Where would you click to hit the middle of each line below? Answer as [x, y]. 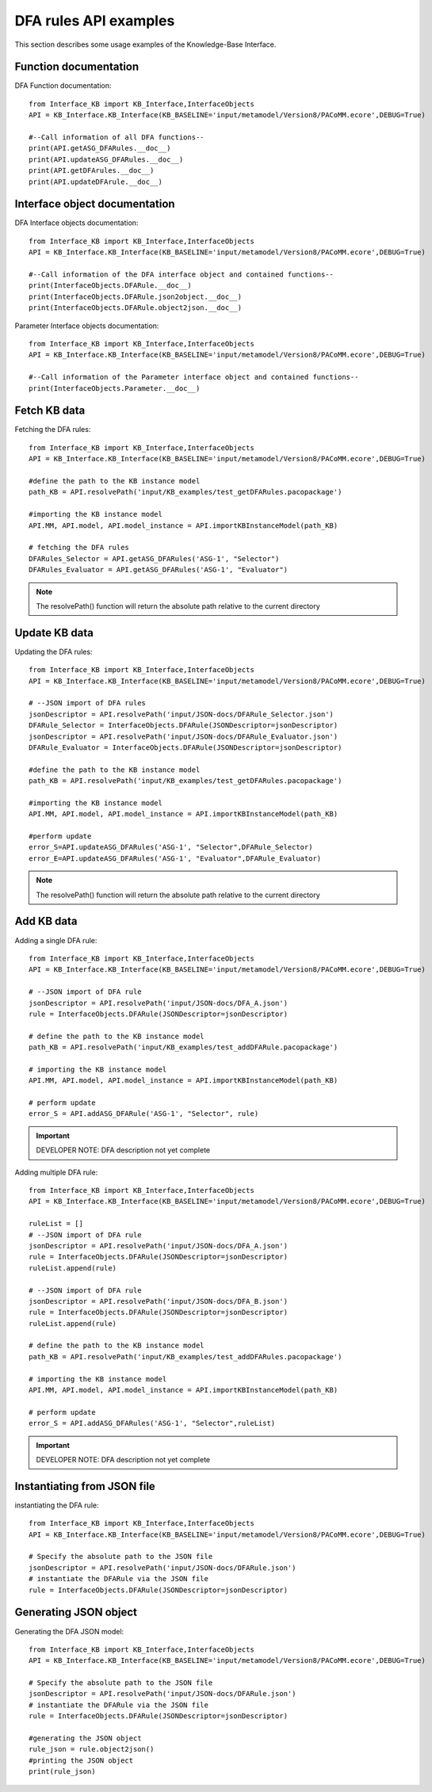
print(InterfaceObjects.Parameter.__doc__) [115, 388]
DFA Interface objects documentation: [76, 223]
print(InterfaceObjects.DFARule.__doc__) [110, 286]
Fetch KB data [50, 411]
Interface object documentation [95, 204]
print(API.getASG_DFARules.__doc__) [100, 148]
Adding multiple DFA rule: [56, 1172]
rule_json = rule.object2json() [92, 1749]
